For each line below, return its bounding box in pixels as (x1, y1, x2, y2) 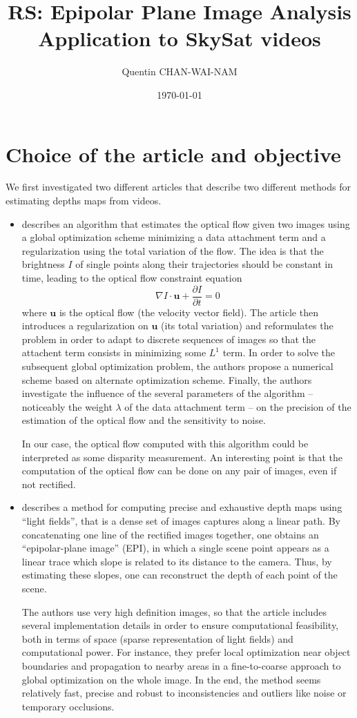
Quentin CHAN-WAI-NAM (122, 64, 238, 79)
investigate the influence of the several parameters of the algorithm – (21, 386, 313, 400)
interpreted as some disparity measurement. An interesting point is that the (21, 449, 342, 464)
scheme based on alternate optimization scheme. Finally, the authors (21, 372, 312, 387)
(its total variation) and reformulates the (161, 318, 334, 333)
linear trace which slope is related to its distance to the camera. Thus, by (21, 554, 332, 568)
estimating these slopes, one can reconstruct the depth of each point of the (21, 567, 338, 582)
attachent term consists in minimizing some (21, 345, 206, 360)
